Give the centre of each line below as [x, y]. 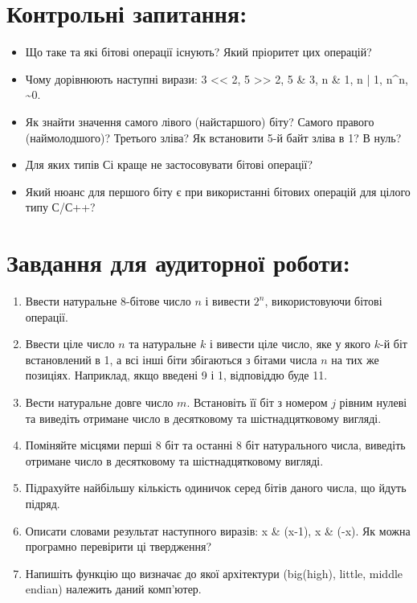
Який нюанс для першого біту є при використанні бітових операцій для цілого [218, 191]
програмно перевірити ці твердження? [119, 546]
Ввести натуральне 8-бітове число [108, 301]
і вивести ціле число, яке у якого [290, 344]
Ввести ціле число [70, 344]
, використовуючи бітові [323, 301]
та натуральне [163, 344]
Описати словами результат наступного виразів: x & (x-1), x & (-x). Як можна [218, 530]
